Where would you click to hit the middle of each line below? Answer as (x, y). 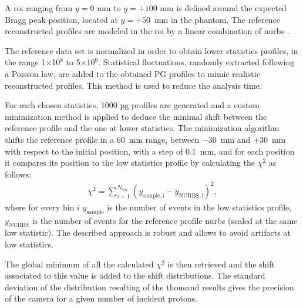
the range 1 (25, 62)
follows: (18, 174)
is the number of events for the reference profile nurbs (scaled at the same (165, 220)
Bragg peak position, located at (61, 19)
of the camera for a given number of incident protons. (101, 298)
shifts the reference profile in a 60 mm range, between (102, 139)
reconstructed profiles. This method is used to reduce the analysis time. (133, 85)
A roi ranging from (39, 8)
